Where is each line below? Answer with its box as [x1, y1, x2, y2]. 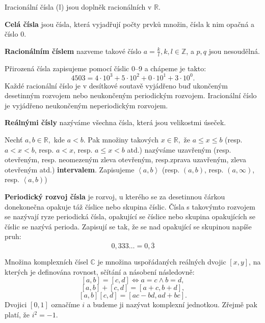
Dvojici [5, 299, 27, 310]
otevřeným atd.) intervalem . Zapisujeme [5, 164, 135, 174]
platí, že [5, 309, 30, 320]
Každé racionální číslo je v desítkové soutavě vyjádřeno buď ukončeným [5, 80, 228, 91]
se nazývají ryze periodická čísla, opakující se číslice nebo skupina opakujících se [5, 211, 256, 222]
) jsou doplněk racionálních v [61, 2, 152, 12]
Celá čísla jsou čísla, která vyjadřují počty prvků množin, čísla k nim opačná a [5, 18, 255, 29]
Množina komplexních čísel [5, 256, 88, 267]
